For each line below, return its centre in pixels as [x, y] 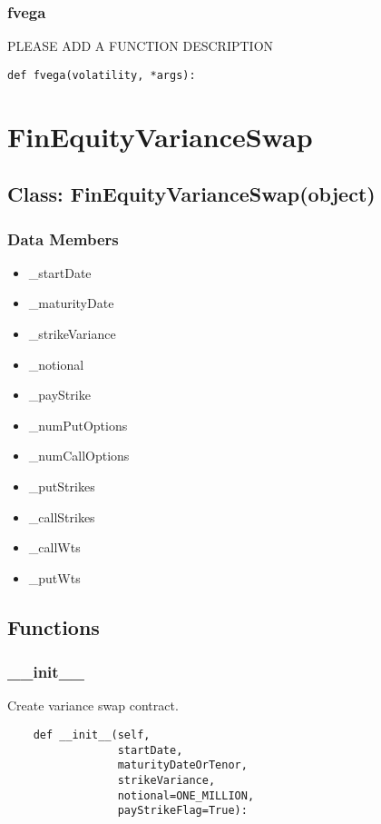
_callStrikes [62, 516]
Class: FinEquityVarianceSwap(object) [191, 194]
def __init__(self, [92, 735]
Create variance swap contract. [93, 705]
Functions [54, 626]
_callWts [54, 547]
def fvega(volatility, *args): [102, 75]
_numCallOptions [79, 456]
